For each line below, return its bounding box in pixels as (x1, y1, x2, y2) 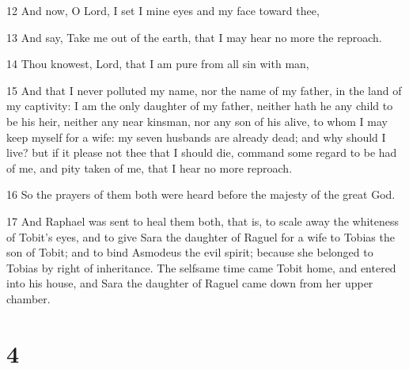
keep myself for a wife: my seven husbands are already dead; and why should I (6, 128, 386, 145)
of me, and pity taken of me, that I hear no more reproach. (6, 159, 293, 176)
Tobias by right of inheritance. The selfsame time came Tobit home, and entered (6, 259, 396, 276)
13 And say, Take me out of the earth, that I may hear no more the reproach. (6, 29, 382, 45)
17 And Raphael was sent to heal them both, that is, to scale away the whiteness (6, 212, 400, 229)
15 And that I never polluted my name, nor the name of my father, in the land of (6, 82, 402, 98)
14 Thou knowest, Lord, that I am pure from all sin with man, (6, 55, 309, 72)
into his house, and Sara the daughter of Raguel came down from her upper (6, 275, 373, 291)
